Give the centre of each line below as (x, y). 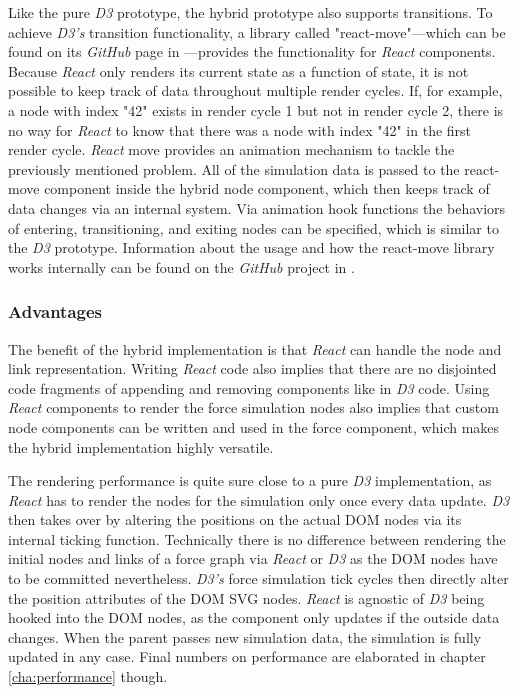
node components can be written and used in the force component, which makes (254, 426)
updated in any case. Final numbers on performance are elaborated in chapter (247, 656)
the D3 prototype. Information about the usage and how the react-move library (251, 247)
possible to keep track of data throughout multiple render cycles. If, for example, (255, 90)
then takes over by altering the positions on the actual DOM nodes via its (235, 519)
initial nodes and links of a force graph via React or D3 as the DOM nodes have (253, 558)
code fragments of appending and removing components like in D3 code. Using (249, 387)
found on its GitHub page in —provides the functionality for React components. (252, 51)
